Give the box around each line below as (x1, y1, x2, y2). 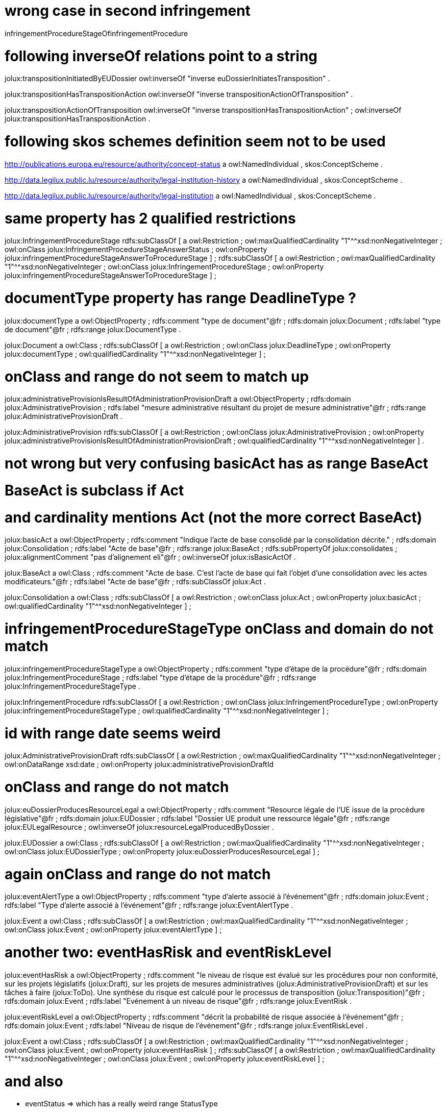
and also (5, 1072, 63, 1090)
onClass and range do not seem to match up (5, 367, 309, 385)
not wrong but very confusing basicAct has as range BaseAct (5, 455, 428, 472)
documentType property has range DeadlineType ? (5, 289, 356, 307)
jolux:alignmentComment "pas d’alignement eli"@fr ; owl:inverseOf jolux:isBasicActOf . (5, 553, 296, 562)
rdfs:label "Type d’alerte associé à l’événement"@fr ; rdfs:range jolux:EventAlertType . (5, 901, 293, 910)
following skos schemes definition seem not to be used (5, 133, 386, 150)
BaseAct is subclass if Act (5, 481, 184, 499)
